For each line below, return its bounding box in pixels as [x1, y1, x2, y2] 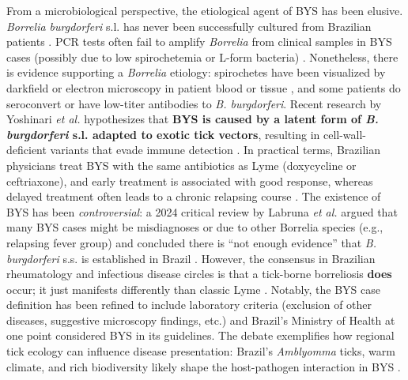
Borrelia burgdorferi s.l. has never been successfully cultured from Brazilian [6, 17, 372, 34]
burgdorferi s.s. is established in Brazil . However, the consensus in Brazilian [6, 250, 376, 266]
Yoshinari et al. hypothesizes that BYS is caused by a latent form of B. [6, 111, 379, 127]
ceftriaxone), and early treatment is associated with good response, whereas [6, 172, 373, 189]
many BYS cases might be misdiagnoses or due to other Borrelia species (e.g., [6, 219, 383, 235]
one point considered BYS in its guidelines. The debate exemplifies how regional [6, 327, 395, 344]
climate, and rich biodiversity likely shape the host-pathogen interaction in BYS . [6, 358, 401, 374]
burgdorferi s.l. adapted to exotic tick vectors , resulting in [6, 126, 320, 142]
